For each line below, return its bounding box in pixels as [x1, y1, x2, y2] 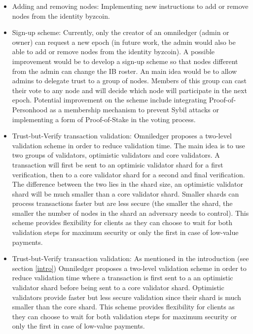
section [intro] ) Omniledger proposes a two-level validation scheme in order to [12, 263, 247, 273]
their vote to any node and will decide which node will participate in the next [12, 85, 247, 95]
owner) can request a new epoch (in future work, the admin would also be [12, 36, 236, 47]
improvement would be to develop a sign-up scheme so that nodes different [12, 56, 238, 66]
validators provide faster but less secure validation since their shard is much [12, 292, 241, 302]
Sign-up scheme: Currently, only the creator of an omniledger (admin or [12, 27, 229, 37]
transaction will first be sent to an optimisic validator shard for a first [12, 159, 223, 169]
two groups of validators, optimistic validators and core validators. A [12, 150, 220, 160]
